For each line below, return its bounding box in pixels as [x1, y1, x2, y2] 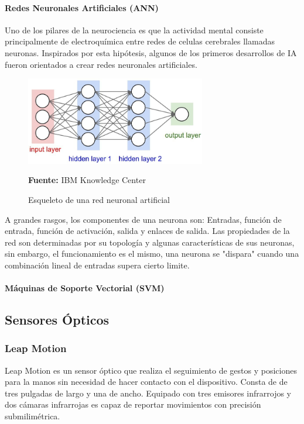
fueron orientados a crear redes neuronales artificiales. [5, 58, 197, 70]
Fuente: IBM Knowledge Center [28, 174, 146, 186]
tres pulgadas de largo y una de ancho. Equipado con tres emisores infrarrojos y [5, 387, 292, 399]
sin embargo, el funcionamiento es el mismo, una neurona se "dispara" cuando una [5, 247, 299, 260]
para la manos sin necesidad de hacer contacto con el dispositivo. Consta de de [5, 375, 288, 388]
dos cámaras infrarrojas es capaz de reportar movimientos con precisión [5, 398, 261, 411]
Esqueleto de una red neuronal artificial [28, 193, 170, 205]
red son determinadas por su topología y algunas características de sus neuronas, [5, 236, 295, 248]
